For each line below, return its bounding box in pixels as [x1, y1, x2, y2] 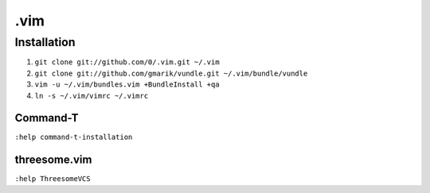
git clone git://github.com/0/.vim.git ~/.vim [34, 58, 220, 67]
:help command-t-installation [14, 133, 133, 142]
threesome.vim [14, 153, 92, 167]
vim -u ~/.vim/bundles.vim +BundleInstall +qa [34, 80, 220, 89]
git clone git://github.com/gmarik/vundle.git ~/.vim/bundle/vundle [34, 68, 308, 78]
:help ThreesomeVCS [14, 175, 91, 183]
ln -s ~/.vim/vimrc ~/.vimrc [34, 91, 149, 100]
